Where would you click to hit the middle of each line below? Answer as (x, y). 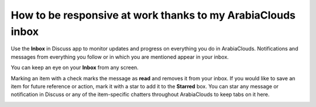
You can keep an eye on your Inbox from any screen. (75, 67)
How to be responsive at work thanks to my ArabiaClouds (153, 15)
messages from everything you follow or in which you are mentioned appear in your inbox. (120, 57)
